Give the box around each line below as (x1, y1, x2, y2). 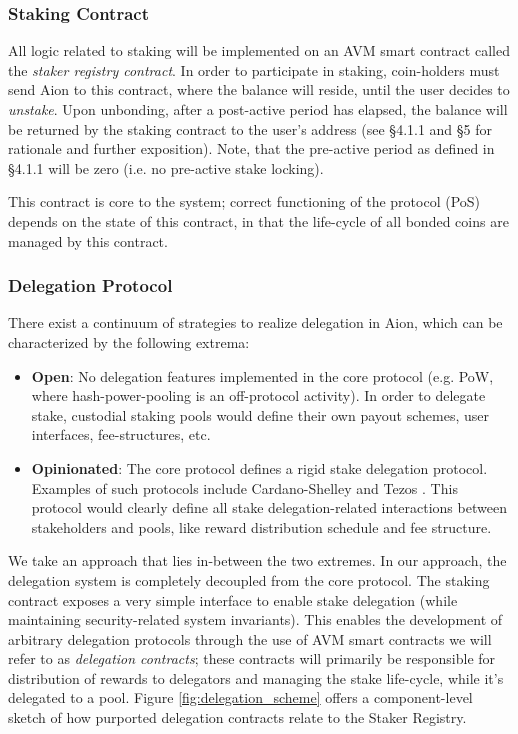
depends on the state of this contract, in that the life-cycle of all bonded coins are (8, 210, 509, 231)
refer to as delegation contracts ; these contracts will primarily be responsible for (8, 648, 496, 669)
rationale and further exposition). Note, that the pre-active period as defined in (8, 138, 495, 159)
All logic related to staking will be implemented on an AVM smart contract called (8, 40, 510, 61)
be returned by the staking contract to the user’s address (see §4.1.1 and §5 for (8, 118, 493, 139)
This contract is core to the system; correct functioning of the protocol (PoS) (8, 191, 481, 212)
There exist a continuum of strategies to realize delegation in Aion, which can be (8, 312, 503, 333)
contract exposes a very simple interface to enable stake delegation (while (8, 589, 458, 610)
